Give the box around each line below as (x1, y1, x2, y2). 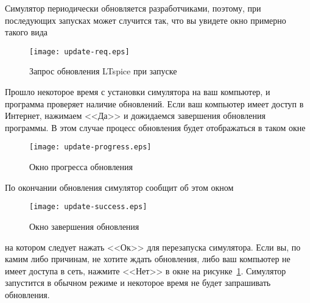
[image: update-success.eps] (29, 202, 147, 212)
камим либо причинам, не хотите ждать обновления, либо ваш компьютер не (5, 252, 291, 265)
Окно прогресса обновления (29, 160, 133, 173)
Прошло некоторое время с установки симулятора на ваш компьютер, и (5, 85, 270, 98)
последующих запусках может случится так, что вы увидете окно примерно (5, 13, 286, 26)
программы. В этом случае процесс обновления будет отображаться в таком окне (5, 121, 306, 134)
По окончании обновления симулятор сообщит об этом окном (5, 180, 234, 193)
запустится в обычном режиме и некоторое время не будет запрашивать (5, 276, 271, 289)
